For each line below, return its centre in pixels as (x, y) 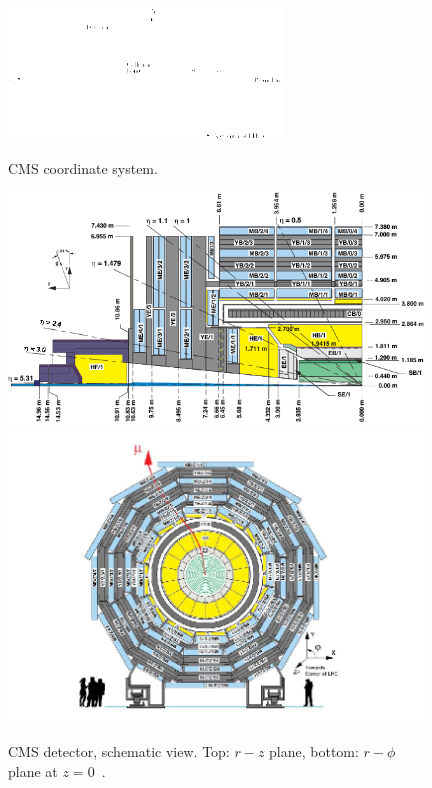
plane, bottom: (314, 751)
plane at (33, 770)
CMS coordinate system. (83, 167)
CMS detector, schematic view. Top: (119, 751)
